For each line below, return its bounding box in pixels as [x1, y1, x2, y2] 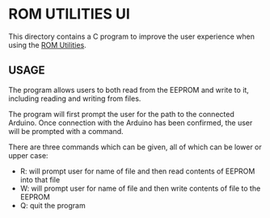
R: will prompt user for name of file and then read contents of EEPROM [19, 166, 255, 176]
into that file [19, 174, 61, 184]
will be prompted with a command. [8, 126, 124, 136]
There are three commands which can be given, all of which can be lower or [8, 142, 262, 152]
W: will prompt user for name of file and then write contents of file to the [19, 183, 261, 193]
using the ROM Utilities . [8, 40, 86, 49]
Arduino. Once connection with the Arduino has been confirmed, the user [8, 118, 253, 128]
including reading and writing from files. [8, 94, 141, 103]
